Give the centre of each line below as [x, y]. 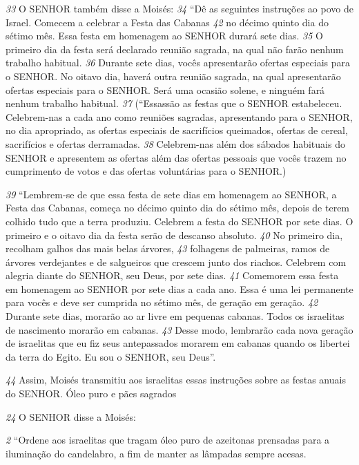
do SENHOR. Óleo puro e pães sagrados [91, 393]
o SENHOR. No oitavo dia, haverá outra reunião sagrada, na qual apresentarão [173, 76]
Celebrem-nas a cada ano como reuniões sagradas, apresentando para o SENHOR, [179, 116]
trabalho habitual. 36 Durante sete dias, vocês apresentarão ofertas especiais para [178, 63]
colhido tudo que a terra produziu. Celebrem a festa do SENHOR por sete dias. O [179, 221]
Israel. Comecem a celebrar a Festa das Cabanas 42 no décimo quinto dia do [167, 22]
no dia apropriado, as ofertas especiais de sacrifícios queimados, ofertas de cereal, [177, 130]
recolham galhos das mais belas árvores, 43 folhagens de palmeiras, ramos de [168, 248]
